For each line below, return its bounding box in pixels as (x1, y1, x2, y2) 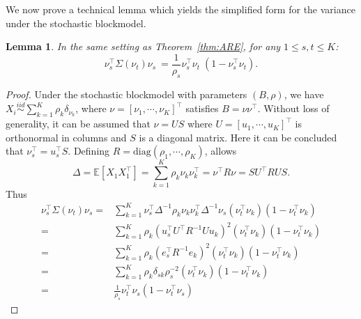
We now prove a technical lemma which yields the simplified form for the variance (6, 2, 355, 16)
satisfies (185, 101, 219, 116)
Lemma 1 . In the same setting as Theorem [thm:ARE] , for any (6, 39, 281, 54)
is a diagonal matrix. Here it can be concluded (139, 130, 337, 144)
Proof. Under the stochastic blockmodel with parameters (6, 86, 247, 101)
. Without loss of (257, 101, 330, 116)
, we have (284, 86, 324, 101)
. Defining (68, 143, 110, 158)
